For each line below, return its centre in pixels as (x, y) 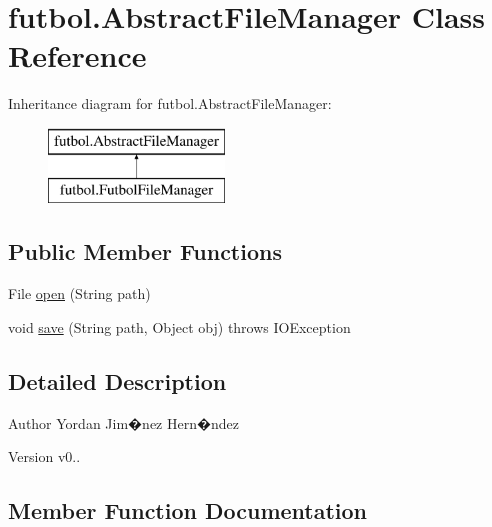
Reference (77, 55)
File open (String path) (79, 293)
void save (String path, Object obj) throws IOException (179, 326)
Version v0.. (44, 456)
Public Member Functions (145, 251)
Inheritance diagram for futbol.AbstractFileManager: (170, 103)
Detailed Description (117, 380)
